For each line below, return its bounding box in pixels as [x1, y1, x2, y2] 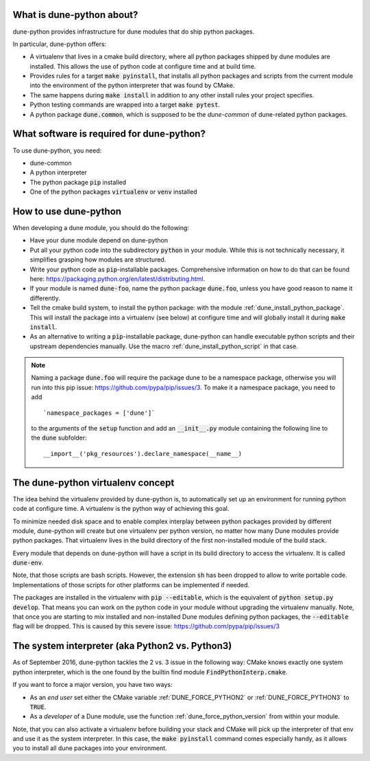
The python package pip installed [29, 178, 127, 186]
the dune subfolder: [31, 433, 87, 442]
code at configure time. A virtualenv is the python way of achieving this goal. [12, 505, 230, 513]
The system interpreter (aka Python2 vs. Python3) [12, 640, 232, 652]
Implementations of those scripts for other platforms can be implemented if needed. [12, 580, 250, 589]
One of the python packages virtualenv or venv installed [29, 188, 198, 196]
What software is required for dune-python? [12, 128, 206, 140]
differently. [29, 294, 61, 302]
